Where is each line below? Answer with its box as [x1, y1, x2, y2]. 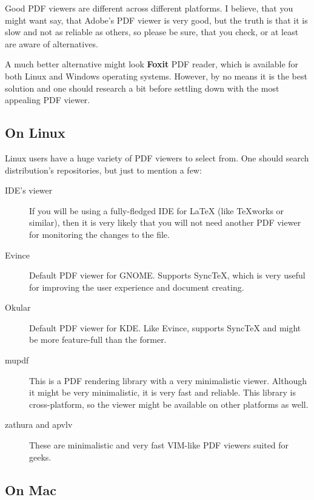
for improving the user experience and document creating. [29, 280, 244, 293]
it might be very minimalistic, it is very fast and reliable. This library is [29, 386, 296, 399]
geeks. [29, 450, 52, 463]
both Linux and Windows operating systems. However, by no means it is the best [5, 69, 307, 82]
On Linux [5, 123, 65, 142]
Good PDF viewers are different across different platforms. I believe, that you [5, 2, 293, 14]
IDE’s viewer [5, 184, 53, 197]
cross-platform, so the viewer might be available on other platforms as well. [29, 397, 309, 410]
